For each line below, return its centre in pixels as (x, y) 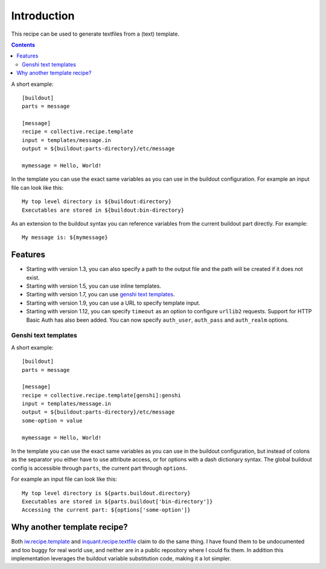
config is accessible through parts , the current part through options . (99, 468)
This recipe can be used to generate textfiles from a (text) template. (95, 34)
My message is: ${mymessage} (65, 238)
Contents (23, 45)
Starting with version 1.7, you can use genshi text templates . (101, 294)
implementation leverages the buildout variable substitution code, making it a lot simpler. (121, 559)
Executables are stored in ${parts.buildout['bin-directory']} (117, 502)
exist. (33, 278)
